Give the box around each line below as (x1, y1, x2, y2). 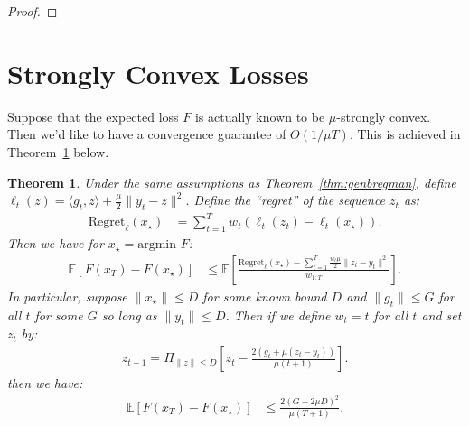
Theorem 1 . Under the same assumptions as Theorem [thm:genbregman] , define (7, 172, 456, 191)
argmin (137, 238, 177, 252)
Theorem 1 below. (7, 142, 109, 161)
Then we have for (7, 234, 104, 253)
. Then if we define (225, 305, 331, 324)
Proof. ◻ (7, 2, 58, 20)
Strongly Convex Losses (7, 54, 309, 91)
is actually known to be (194, 106, 325, 125)
